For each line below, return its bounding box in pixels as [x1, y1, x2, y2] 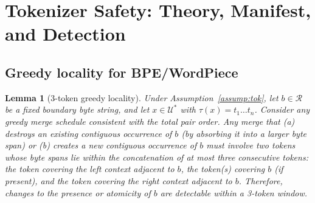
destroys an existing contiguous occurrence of [5, 127, 172, 139]
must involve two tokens [206, 139, 296, 151]
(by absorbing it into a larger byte [181, 127, 306, 139]
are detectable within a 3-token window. [160, 186, 308, 199]
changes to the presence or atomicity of [5, 186, 151, 199]
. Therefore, [238, 174, 283, 187]
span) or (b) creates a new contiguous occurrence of [5, 139, 197, 151]
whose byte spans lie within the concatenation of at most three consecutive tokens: [5, 150, 308, 163]
